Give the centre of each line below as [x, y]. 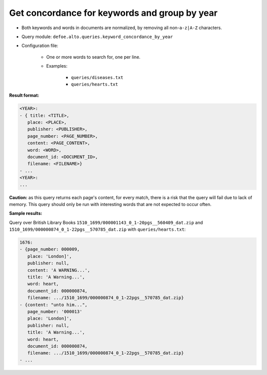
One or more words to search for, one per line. [93, 57]
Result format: [24, 95]
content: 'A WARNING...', [59, 270]
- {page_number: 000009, [50, 249]
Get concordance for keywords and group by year [113, 13]
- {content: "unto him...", [53, 305]
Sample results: [26, 213]
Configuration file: [40, 46]
